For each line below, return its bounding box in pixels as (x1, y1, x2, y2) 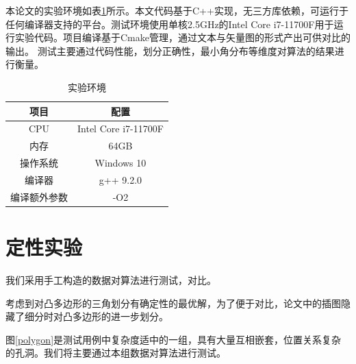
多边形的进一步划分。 (72, 309, 168, 324)
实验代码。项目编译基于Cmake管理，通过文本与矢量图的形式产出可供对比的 (14, 30, 351, 45)
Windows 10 (94, 156, 147, 170)
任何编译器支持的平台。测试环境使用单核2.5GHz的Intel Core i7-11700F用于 (5, 16, 334, 31)
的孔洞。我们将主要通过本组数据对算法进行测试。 (5, 345, 226, 360)
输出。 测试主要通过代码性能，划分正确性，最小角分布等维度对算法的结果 (5, 43, 335, 58)
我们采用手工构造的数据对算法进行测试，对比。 (5, 273, 216, 287)
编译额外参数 (10, 189, 68, 204)
